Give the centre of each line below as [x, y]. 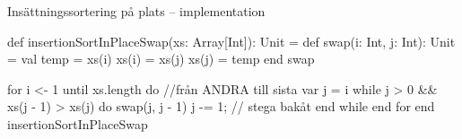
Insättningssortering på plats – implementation [136, 11]
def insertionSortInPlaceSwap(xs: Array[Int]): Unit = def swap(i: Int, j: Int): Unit [231, 41]
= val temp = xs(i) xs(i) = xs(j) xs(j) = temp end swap [161, 59]
